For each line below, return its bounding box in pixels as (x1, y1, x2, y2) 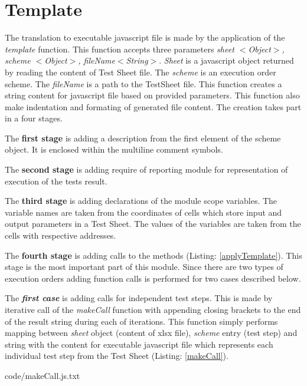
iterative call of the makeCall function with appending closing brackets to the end (5, 303, 301, 315)
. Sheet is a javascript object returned (159, 54, 294, 67)
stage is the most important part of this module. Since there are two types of (5, 260, 283, 273)
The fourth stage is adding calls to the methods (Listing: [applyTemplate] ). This (5, 249, 302, 261)
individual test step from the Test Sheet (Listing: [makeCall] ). (5, 349, 228, 362)
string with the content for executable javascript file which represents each (5, 338, 273, 350)
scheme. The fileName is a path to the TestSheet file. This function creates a (5, 77, 282, 90)
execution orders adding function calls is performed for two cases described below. (5, 272, 301, 284)
